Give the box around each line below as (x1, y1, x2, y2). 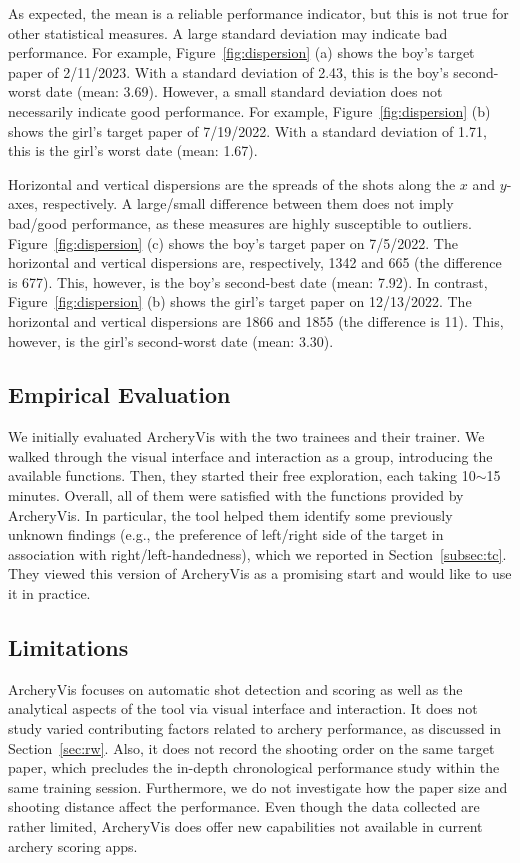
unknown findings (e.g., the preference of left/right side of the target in (8, 524, 444, 545)
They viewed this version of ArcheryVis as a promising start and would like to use (8, 563, 512, 584)
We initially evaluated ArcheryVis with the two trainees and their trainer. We (8, 426, 485, 447)
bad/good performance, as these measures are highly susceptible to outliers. (8, 212, 472, 233)
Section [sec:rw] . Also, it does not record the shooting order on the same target (8, 737, 495, 758)
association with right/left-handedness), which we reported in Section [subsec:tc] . (8, 543, 507, 564)
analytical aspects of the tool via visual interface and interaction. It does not (8, 698, 478, 719)
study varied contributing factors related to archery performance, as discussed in (8, 718, 502, 739)
